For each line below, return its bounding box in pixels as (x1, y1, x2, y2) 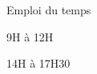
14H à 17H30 (6, 55, 71, 72)
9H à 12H (6, 28, 54, 45)
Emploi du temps (6, 2, 91, 18)
